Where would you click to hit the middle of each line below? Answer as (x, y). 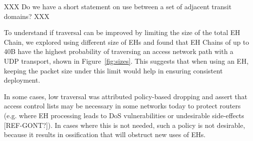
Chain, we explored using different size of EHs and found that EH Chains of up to (126, 42)
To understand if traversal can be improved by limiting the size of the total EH (122, 32)
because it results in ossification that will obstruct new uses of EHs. (105, 134)
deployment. (22, 80)
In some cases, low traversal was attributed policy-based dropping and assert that (126, 96)
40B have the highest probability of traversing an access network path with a (119, 51)
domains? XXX (27, 16)
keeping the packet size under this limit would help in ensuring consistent (113, 70)
